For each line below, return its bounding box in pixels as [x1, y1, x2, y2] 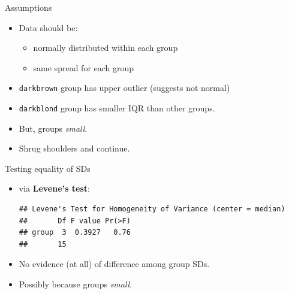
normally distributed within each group [33, 41, 178, 54]
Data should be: [19, 21, 78, 34]
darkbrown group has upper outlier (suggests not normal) [19, 81, 230, 94]
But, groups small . [19, 122, 88, 134]
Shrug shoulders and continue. [19, 142, 130, 154]
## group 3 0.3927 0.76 [19, 228, 131, 237]
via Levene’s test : [19, 182, 90, 195]
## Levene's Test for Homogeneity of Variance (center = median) [19, 205, 285, 214]
